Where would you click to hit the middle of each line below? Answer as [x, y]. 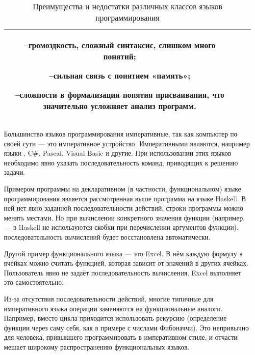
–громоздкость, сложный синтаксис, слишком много [120, 45]
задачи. [14, 172]
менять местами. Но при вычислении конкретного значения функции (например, [125, 217]
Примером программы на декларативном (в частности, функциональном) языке [123, 188]
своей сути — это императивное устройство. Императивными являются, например [127, 143]
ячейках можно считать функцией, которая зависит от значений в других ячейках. [126, 263]
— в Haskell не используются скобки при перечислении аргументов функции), [121, 227]
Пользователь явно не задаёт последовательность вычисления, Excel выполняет [123, 272]
